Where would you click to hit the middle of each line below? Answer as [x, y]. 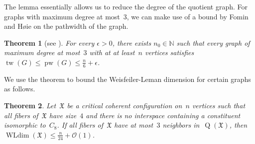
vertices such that [219, 105]
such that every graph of [213, 42]
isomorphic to [25, 125]
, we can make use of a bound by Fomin [188, 16]
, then [238, 125]
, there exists [132, 42]
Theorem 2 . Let [30, 105]
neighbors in [181, 125]
